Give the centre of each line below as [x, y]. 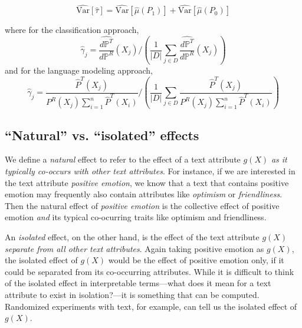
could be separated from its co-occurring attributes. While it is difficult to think [150, 271]
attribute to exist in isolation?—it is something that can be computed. [132, 294]
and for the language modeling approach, [79, 70]
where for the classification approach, [72, 30]
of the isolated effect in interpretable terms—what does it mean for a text [138, 283]
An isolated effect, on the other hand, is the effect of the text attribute [132, 236]
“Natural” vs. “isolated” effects [102, 135]
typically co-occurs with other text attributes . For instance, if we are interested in [150, 171]
